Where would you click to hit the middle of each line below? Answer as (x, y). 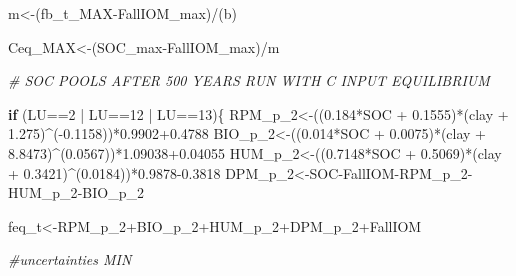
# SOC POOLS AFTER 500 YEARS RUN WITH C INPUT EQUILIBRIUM (249, 80)
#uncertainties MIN (70, 259)
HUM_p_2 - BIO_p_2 (76, 192)
